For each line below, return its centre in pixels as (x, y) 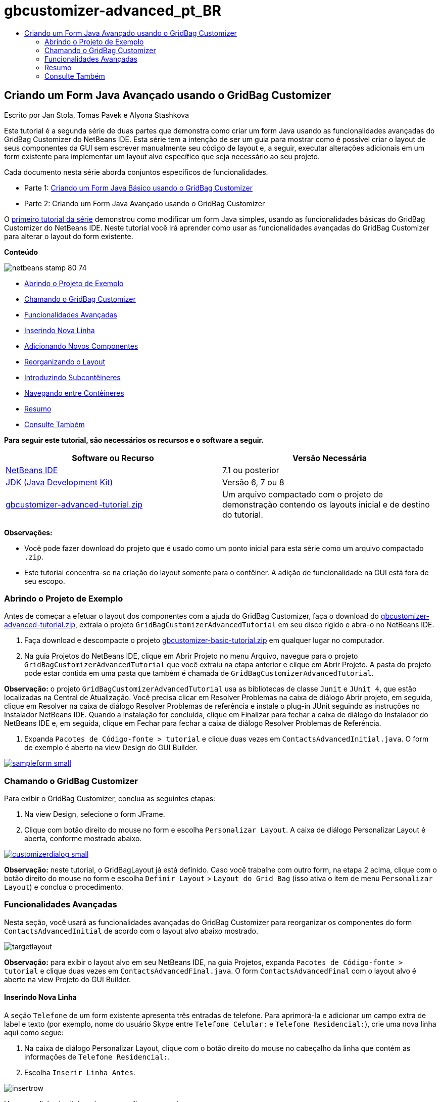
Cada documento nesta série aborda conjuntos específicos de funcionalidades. (136, 172)
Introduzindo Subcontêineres (72, 377)
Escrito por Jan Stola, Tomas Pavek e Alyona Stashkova (97, 115)
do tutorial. (243, 514)
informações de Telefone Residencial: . (97, 1057)
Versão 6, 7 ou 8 (253, 482)
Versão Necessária (330, 458)
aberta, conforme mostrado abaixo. (83, 839)
